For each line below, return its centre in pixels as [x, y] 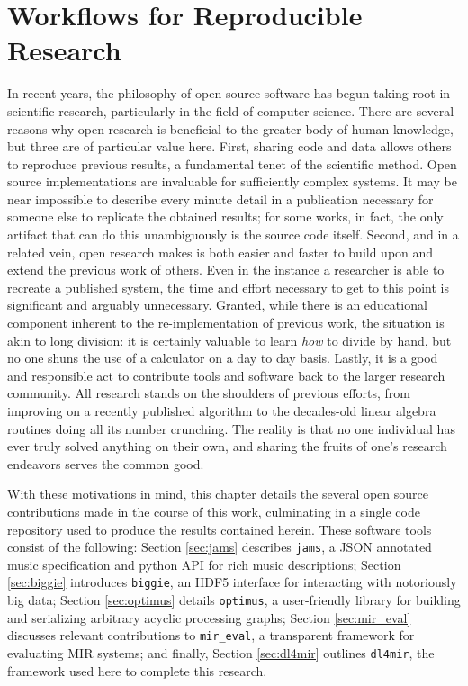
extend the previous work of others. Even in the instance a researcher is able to [226, 270]
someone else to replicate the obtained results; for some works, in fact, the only [225, 217]
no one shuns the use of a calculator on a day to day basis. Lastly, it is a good [223, 358]
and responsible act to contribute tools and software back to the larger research [226, 375]
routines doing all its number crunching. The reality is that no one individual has [231, 428]
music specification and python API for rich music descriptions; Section [204, 564]
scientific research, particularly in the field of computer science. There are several [231, 110]
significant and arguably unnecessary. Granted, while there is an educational [217, 305]
